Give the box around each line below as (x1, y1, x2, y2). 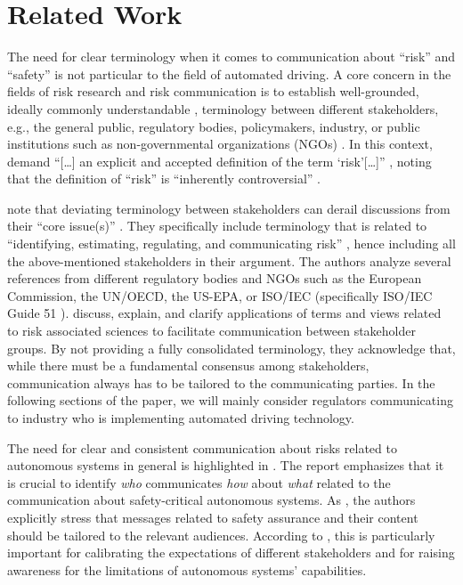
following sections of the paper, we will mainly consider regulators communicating (7, 391, 453, 410)
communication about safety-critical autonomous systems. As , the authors (7, 491, 416, 509)
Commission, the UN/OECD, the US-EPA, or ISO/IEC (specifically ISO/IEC (7, 286, 433, 305)
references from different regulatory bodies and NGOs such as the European (7, 269, 422, 288)
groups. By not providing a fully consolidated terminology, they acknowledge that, (7, 338, 456, 357)
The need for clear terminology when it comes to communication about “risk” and (7, 47, 456, 66)
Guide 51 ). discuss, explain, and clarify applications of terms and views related (7, 304, 442, 322)
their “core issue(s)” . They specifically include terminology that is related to (7, 216, 427, 235)
